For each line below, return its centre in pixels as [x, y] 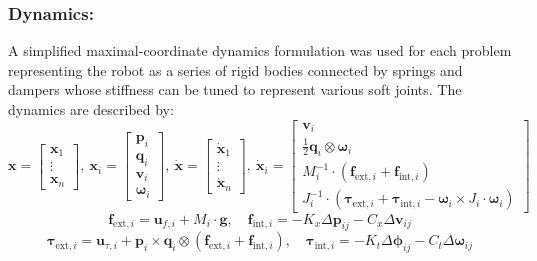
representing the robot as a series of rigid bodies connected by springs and [235, 69]
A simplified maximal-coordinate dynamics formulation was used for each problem [260, 50]
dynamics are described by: [91, 109]
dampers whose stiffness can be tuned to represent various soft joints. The [235, 89]
